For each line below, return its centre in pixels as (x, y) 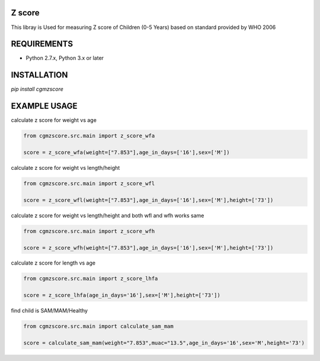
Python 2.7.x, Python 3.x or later (65, 58)
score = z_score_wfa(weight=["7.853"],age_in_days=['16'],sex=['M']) (127, 152)
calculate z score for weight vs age (54, 120)
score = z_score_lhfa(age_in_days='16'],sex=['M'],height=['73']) (122, 295)
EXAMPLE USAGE (44, 106)
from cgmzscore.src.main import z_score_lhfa (91, 279)
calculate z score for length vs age (53, 263)
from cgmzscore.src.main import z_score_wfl (89, 183)
